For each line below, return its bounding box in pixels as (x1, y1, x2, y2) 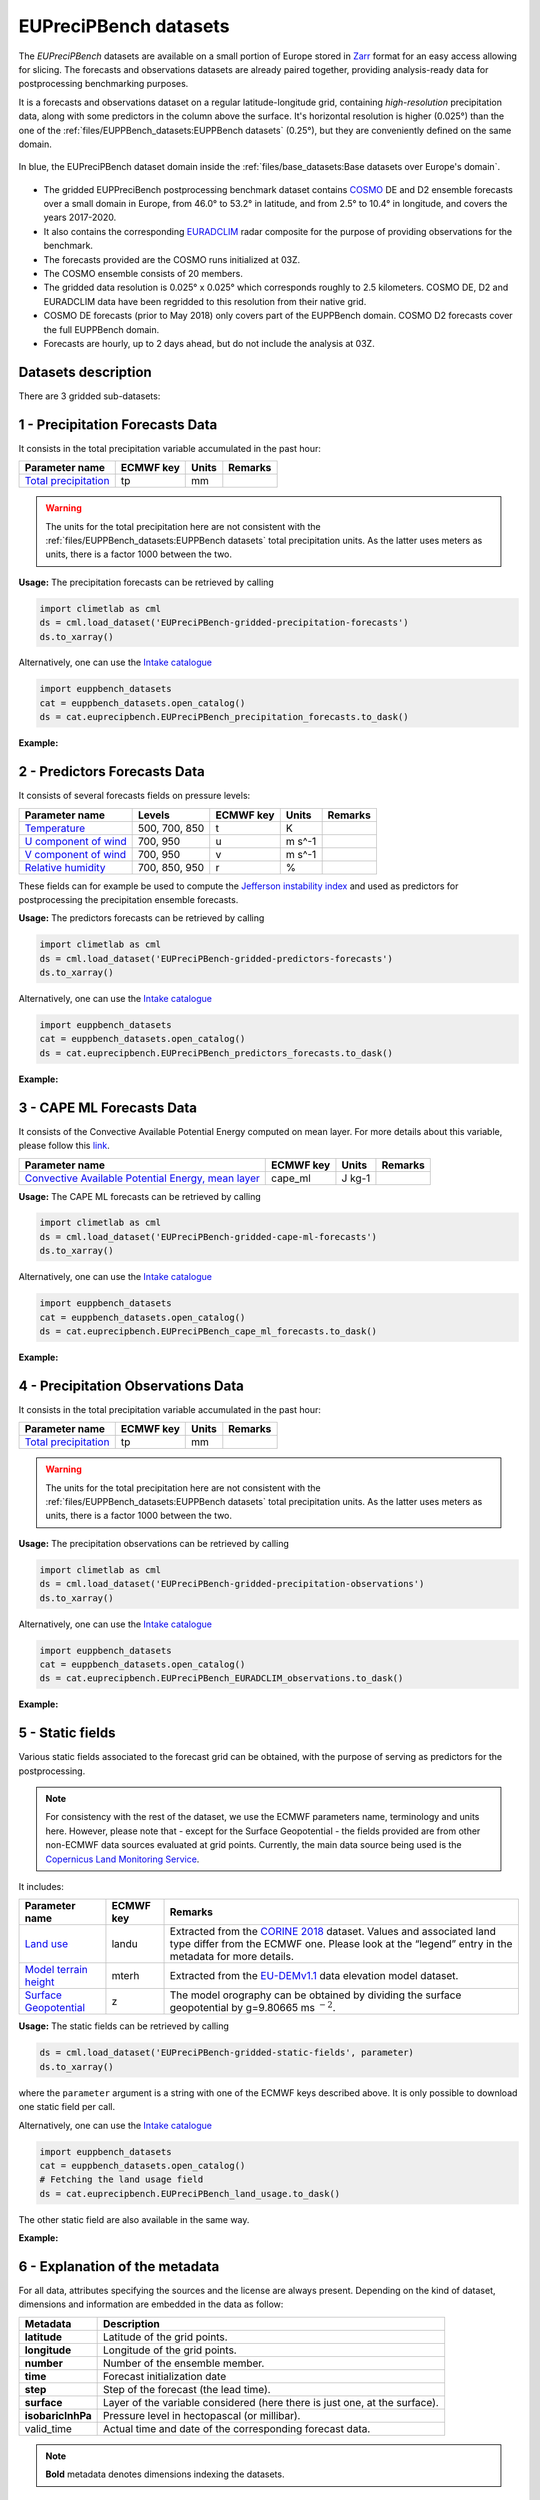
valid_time (24, 2421, 72, 2435)
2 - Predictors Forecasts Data (18, 763, 205, 780)
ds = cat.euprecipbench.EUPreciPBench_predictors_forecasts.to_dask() (39, 1047, 394, 1059)
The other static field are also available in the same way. (18, 2213, 250, 2225)
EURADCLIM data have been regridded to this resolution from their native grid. (43, 295, 367, 307)
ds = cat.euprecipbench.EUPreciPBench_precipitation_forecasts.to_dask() (39, 711, 409, 723)
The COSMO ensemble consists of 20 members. (43, 268, 244, 280)
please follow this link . (18, 1140, 110, 1152)
